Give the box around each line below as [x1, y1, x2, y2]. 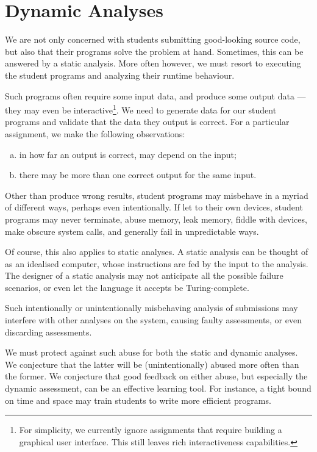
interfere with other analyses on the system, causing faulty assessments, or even [5, 314, 302, 326]
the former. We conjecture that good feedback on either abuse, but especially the [5, 370, 308, 382]
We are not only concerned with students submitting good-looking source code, [5, 33, 301, 46]
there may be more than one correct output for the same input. [19, 168, 257, 181]
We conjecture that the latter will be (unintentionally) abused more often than [5, 357, 299, 370]
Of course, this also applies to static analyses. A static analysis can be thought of [5, 245, 308, 258]
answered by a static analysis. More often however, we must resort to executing [5, 57, 301, 70]
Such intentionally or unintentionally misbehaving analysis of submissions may [5, 301, 298, 314]
